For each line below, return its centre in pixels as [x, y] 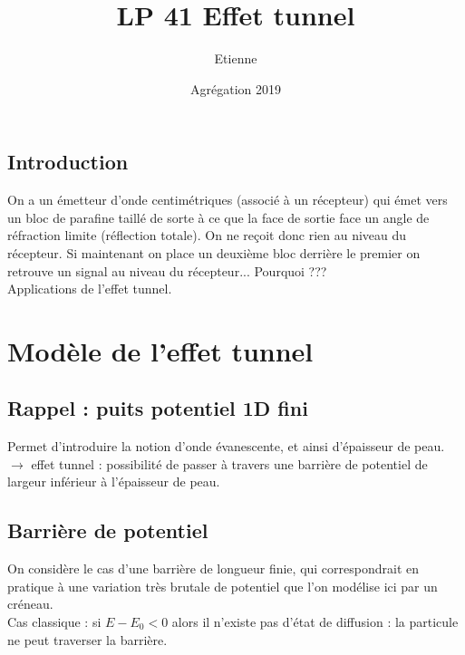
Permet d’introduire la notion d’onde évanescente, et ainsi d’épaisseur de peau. [226, 446]
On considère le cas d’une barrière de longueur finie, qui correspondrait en [213, 568]
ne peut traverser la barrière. [87, 639]
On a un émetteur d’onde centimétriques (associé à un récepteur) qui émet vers [228, 200]
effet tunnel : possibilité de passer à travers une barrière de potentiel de [229, 463]
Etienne [236, 58]
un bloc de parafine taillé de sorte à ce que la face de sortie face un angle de [218, 217]
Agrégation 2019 [236, 88]
